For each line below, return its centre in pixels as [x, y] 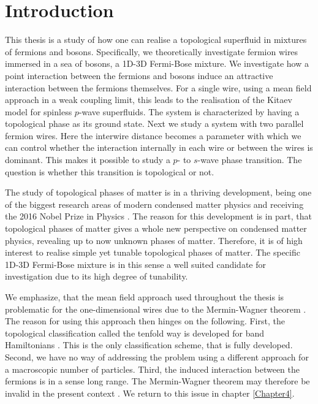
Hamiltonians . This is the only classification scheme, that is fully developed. [149, 345]
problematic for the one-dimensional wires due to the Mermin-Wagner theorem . [156, 309]
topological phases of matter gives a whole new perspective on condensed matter [156, 228]
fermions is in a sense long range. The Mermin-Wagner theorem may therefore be [157, 381]
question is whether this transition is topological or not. [110, 171]
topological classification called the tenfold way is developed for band [135, 333]
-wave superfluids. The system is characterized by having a [189, 111]
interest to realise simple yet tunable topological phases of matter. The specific [153, 252]
